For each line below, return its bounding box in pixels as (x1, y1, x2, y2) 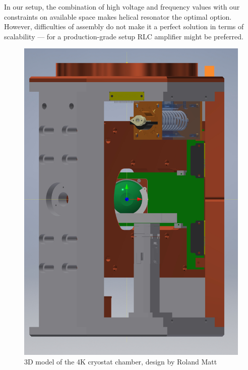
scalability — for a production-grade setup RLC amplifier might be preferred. (4, 31, 243, 41)
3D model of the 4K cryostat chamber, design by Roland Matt (24, 356, 217, 367)
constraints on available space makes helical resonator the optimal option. (4, 11, 232, 22)
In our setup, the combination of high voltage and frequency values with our (4, 2, 240, 12)
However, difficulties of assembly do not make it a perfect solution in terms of (4, 21, 244, 32)
